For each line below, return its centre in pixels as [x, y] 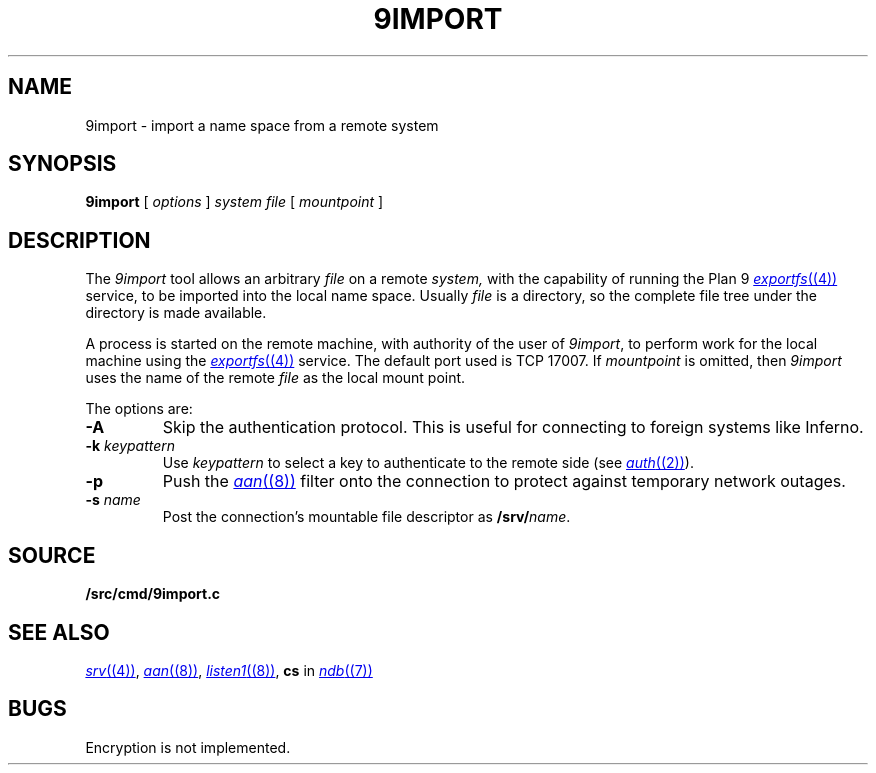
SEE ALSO [59, 632]
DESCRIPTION [79, 240]
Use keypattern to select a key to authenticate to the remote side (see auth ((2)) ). [428, 463]
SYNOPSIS [62, 164]
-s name [113, 500]
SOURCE [52, 555]
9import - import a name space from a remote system [262, 125]
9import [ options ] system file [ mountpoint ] [234, 202]
